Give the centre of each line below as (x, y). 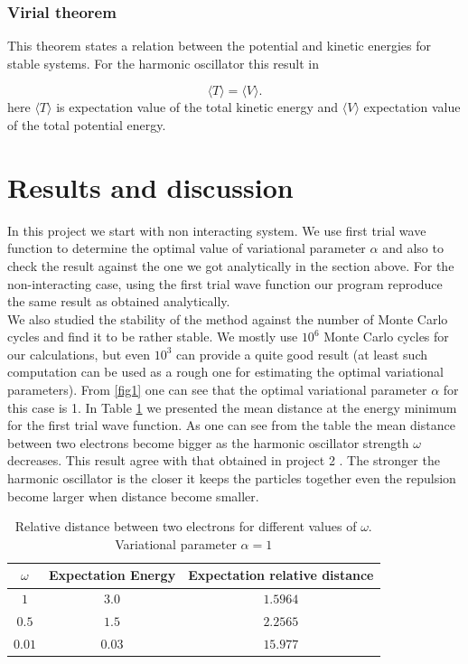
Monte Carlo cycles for (386, 337)
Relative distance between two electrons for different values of (186, 526)
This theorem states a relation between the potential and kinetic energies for (220, 46)
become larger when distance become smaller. (133, 496)
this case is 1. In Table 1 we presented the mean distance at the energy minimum (232, 407)
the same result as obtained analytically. (119, 301)
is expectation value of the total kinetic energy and (197, 107)
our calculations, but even (79, 354)
